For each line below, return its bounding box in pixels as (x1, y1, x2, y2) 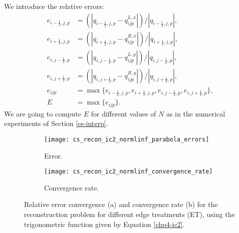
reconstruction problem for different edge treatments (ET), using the (24, 208, 235, 219)
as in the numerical (166, 108, 225, 118)
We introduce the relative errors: (4, 1, 104, 11)
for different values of (91, 108, 156, 118)
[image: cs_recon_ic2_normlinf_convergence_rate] (44, 168, 213, 175)
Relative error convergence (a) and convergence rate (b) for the (24, 199, 218, 209)
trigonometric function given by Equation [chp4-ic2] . (24, 218, 185, 229)
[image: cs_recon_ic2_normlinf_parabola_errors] (44, 135, 209, 143)
